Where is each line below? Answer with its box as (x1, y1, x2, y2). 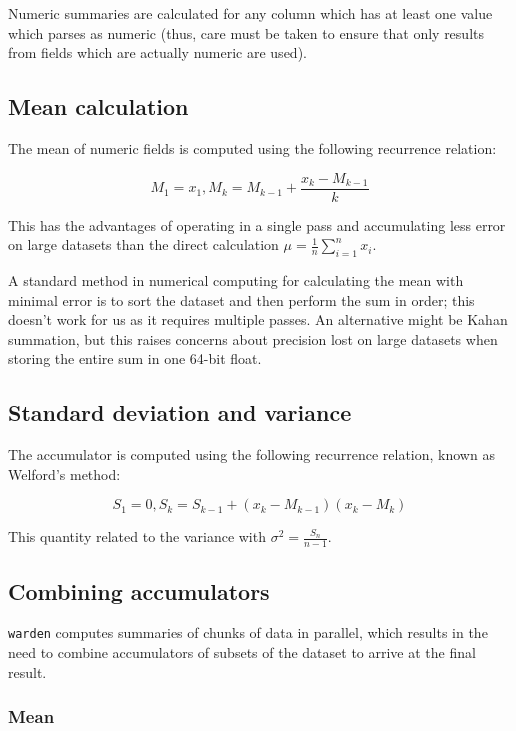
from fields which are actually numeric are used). (8, 42, 307, 63)
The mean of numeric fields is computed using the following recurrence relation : (8, 137, 497, 158)
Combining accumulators (8, 575, 270, 606)
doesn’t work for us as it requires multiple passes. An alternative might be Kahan (8, 309, 508, 330)
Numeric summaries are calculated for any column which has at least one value (8, 3, 493, 23)
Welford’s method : (8, 463, 121, 484)
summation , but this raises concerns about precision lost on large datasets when (8, 328, 498, 349)
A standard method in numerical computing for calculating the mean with (8, 270, 464, 291)
